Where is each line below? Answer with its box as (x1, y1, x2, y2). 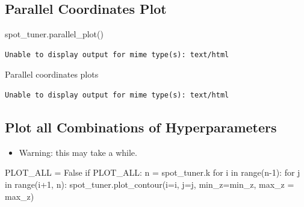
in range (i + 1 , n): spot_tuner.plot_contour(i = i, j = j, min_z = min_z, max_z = (5, 178, 294, 190)
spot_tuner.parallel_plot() (5, 28, 104, 40)
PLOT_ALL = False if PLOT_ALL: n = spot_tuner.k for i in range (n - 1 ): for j (5, 166, 300, 179)
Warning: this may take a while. (19, 146, 137, 158)
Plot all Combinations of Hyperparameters (5, 117, 277, 136)
